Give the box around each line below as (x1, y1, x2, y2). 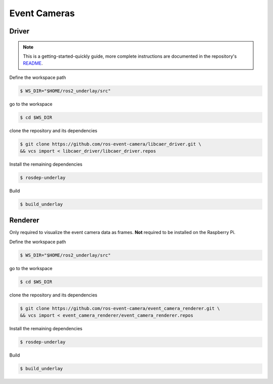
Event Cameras (9, 8, 75, 19)
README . (23, 60, 43, 66)
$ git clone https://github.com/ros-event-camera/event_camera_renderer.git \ (20, 305, 220, 311)
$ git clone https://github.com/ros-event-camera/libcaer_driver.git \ (20, 141, 202, 147)
